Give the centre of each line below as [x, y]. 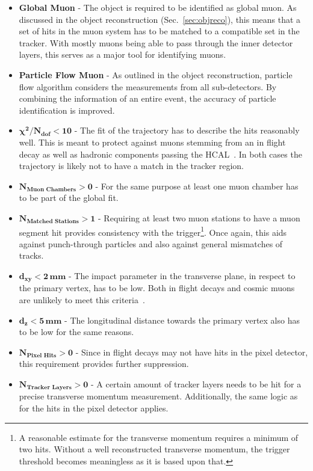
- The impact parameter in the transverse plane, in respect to [182, 275]
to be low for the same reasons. [76, 332]
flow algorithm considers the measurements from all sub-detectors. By [148, 86]
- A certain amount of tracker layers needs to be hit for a [196, 383]
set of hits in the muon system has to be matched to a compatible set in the [159, 31]
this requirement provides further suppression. [104, 364]
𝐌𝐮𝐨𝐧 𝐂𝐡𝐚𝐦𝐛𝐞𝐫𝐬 [51, 190]
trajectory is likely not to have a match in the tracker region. [131, 166]
